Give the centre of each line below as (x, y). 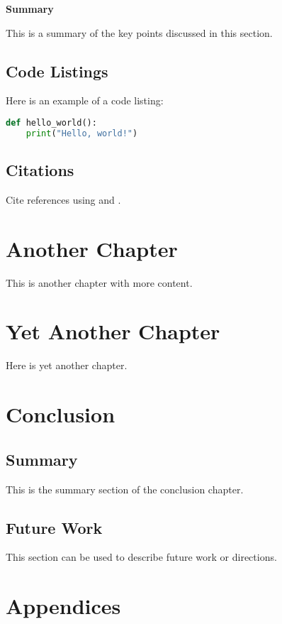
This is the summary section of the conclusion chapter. (125, 489)
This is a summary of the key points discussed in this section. (139, 32)
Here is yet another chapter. (67, 365)
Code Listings (57, 71)
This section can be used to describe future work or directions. (141, 557)
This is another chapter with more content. (99, 282)
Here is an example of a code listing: (85, 100)
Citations (40, 170)
